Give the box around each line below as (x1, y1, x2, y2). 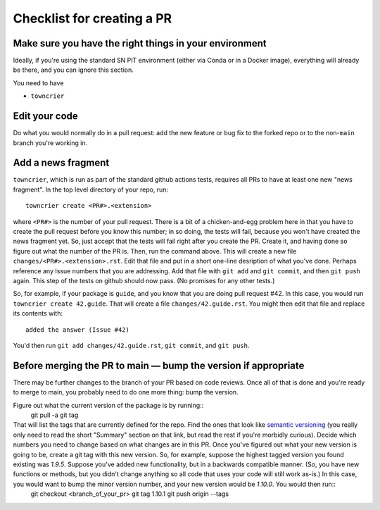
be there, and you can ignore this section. (13, 66, 134, 74)
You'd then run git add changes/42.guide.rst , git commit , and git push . (13, 341, 250, 349)
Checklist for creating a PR (13, 11, 172, 26)
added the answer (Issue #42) (25, 325, 130, 334)
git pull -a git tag (30, 411, 79, 419)
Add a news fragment (13, 157, 110, 169)
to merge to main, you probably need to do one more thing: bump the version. (13, 388, 239, 397)
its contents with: (13, 309, 63, 318)
